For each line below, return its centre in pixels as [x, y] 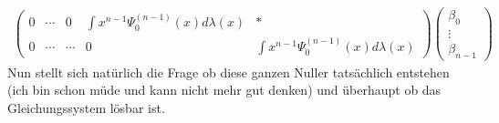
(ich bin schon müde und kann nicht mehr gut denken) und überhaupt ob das [224, 90]
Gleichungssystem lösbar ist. [86, 107]
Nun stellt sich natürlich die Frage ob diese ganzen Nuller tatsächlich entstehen [229, 72]
